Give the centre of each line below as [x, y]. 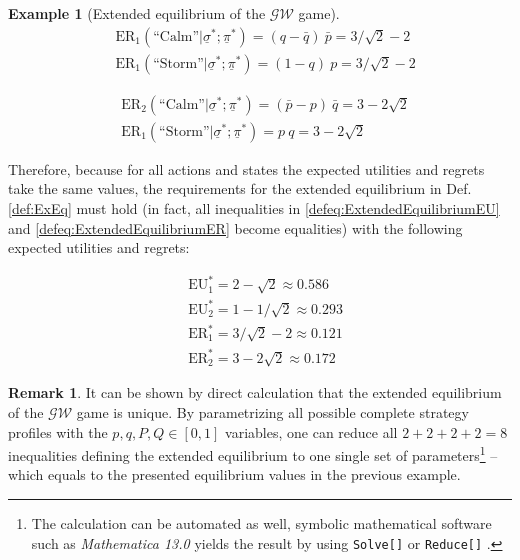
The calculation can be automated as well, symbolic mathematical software [261, 522]
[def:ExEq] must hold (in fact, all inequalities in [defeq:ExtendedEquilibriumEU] [254, 207]
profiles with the [58, 431]
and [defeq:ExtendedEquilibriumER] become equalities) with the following [235, 227]
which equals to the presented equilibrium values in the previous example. [234, 474]
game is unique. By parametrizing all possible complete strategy [272, 411]
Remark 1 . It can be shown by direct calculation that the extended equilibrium [255, 392]
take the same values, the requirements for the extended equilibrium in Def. [240, 188]
